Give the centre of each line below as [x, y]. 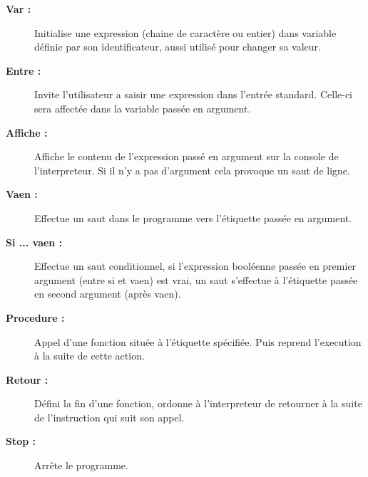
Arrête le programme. [81, 465]
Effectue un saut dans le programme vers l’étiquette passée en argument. [193, 217]
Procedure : [35, 317]
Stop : [21, 441]
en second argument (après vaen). [108, 294]
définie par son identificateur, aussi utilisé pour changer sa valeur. [178, 47]
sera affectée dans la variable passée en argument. [143, 108]
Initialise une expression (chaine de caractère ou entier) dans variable [185, 32]
